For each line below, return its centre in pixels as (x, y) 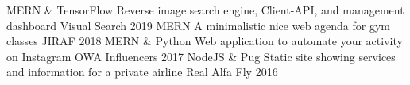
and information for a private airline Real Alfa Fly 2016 (142, 72)
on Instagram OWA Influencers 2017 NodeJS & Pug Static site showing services (201, 56)
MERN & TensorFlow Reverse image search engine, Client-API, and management (205, 10)
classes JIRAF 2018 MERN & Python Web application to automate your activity (205, 41)
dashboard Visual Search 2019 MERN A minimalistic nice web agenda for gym (199, 25)
